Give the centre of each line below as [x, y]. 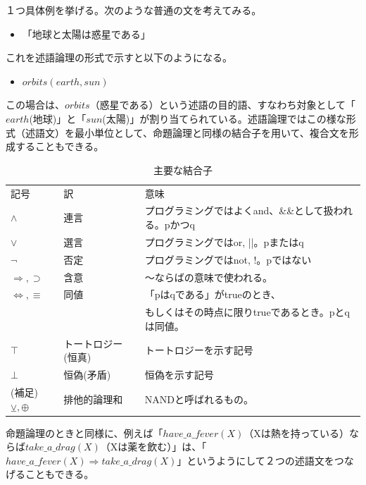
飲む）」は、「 [177, 447]
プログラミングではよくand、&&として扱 [239, 210]
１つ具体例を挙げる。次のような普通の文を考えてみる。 [134, 10]
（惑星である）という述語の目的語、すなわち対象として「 [223, 105]
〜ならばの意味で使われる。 [208, 277]
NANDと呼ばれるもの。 [199, 399]
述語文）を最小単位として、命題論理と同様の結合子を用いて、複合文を [187, 132]
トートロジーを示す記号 [199, 350]
